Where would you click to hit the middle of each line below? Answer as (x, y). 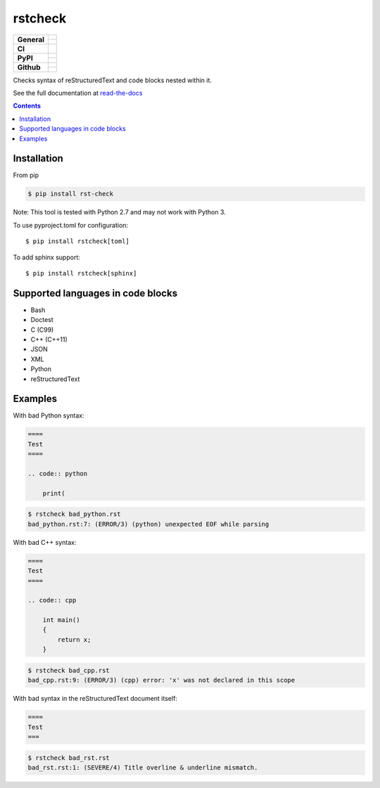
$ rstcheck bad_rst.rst (69, 758)
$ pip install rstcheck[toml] (78, 241)
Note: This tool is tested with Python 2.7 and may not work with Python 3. (120, 212)
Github (29, 67)
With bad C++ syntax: (45, 542)
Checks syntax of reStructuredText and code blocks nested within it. (113, 80)
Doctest (42, 320)
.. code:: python (58, 474)
